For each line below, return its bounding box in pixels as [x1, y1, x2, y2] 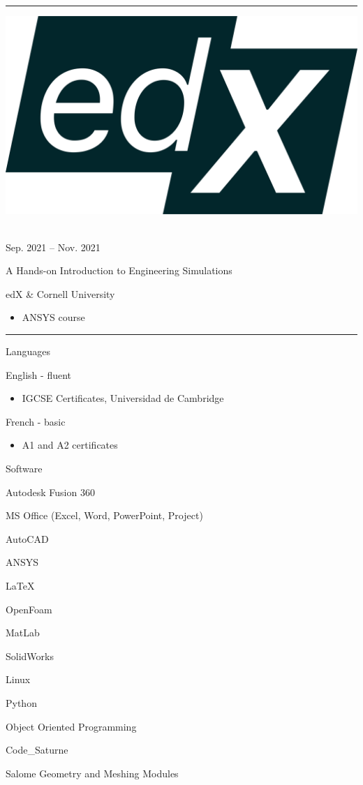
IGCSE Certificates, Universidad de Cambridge [22, 391, 224, 405]
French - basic [6, 414, 66, 428]
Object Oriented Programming [6, 719, 137, 733]
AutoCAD [6, 531, 49, 546]
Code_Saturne [6, 742, 68, 757]
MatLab [6, 625, 40, 640]
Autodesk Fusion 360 [6, 484, 95, 499]
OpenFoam [6, 601, 52, 616]
